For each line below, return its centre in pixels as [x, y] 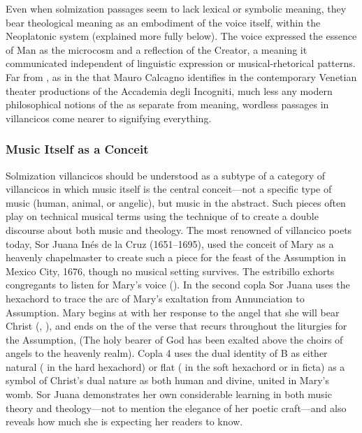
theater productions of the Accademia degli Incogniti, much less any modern [169, 90]
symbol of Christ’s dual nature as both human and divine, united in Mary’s [167, 380]
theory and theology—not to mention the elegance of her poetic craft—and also [176, 408]
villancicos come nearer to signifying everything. [109, 118]
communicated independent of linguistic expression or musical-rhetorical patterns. [181, 63]
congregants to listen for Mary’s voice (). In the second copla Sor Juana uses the [178, 285]
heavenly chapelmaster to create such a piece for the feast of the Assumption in [176, 257]
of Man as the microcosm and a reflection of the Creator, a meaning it [157, 49]
